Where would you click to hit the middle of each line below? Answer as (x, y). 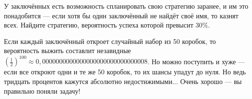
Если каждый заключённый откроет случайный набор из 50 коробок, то (110, 41)
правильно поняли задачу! (42, 91)
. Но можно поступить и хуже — (196, 61)
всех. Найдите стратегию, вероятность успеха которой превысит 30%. (107, 25)
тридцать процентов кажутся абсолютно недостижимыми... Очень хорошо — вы (123, 81)
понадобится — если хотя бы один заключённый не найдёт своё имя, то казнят (121, 15)
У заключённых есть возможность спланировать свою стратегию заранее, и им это (126, 6)
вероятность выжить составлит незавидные (67, 50)
